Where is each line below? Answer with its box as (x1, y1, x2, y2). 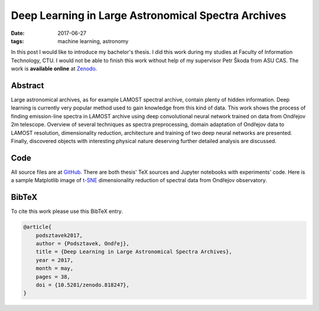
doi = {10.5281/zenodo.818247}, (35, 281, 130, 288)
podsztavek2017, (35, 232, 83, 239)
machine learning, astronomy (57, 37, 129, 44)
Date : (11, 30, 25, 37)
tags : (11, 37, 24, 44)
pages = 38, (35, 273, 71, 280)
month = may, (35, 265, 74, 272)
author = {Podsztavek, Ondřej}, (35, 240, 130, 247)
